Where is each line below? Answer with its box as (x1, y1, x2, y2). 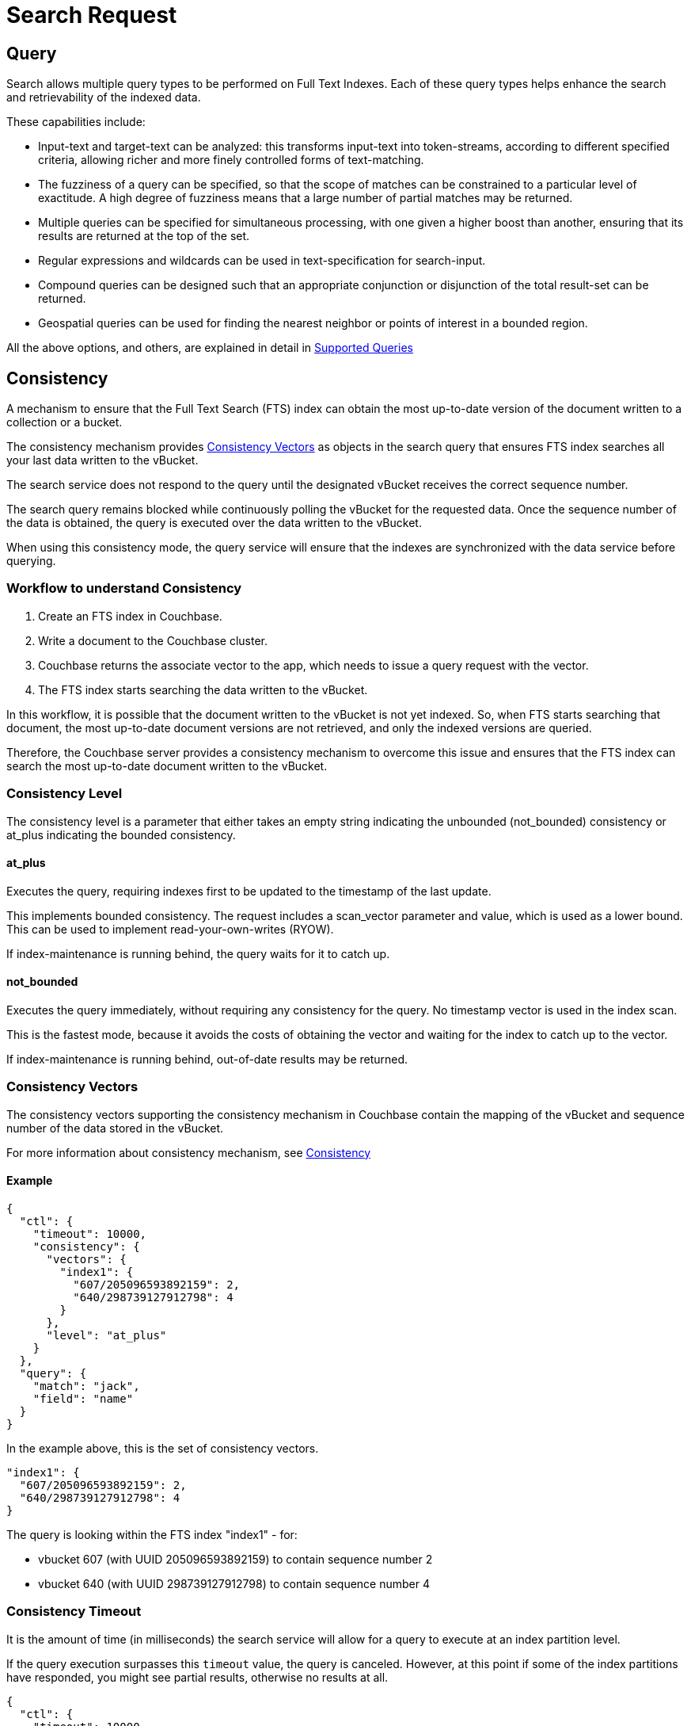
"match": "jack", (32, 1379, 140, 1392)
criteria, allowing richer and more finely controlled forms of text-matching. (38, 153, 424, 167)
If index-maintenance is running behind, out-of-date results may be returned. (6, 1052, 408, 1066)
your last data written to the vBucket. (6, 453, 199, 468)
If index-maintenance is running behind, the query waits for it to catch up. (6, 946, 390, 960)
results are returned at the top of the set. (38, 229, 250, 243)
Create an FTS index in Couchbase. (38, 609, 222, 623)
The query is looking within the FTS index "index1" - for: (6, 1527, 298, 1541)
